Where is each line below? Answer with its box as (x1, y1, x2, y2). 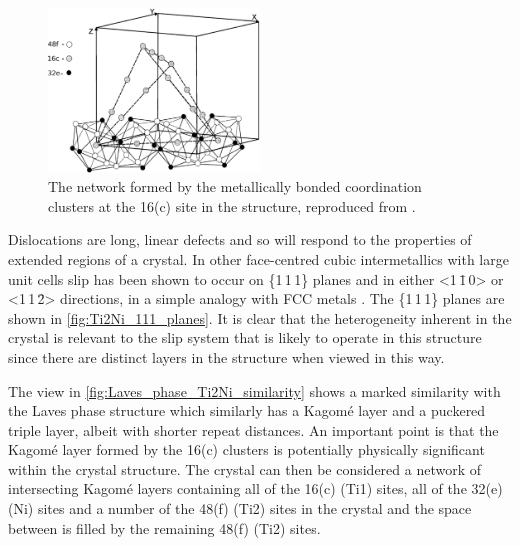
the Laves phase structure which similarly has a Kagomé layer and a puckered (8, 400, 486, 421)
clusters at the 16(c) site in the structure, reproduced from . (48, 195, 416, 216)
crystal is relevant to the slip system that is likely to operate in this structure (8, 327, 482, 348)
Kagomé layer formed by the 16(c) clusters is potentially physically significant (8, 439, 485, 460)
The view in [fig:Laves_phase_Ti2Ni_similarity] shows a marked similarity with (8, 380, 501, 401)
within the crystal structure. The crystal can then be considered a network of (8, 458, 482, 479)
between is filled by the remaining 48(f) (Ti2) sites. (8, 517, 321, 538)
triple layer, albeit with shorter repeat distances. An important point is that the (8, 419, 499, 440)
